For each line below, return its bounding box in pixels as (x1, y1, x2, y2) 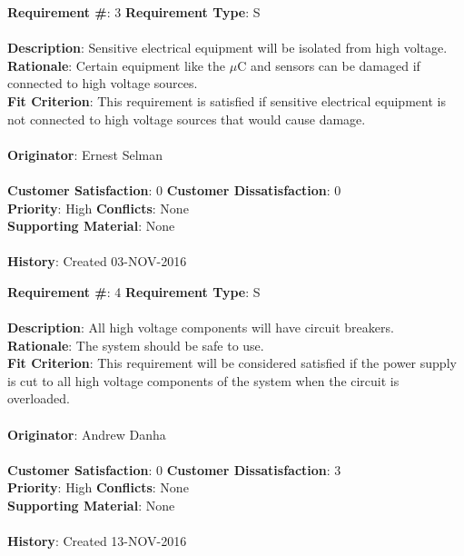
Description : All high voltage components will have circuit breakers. (7, 318, 394, 337)
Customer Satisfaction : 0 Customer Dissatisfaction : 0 (7, 180, 341, 199)
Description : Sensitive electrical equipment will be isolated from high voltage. (7, 38, 448, 57)
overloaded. (7, 389, 70, 408)
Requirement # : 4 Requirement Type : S (7, 282, 261, 301)
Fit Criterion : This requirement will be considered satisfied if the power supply (7, 353, 457, 372)
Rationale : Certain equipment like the (7, 55, 226, 74)
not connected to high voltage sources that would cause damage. (7, 109, 366, 128)
